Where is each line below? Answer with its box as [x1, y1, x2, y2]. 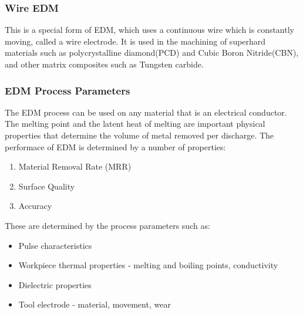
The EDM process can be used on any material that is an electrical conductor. [5, 106, 287, 118]
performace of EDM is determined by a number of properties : [5, 140, 226, 153]
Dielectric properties [18, 278, 92, 291]
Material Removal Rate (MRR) [18, 160, 132, 173]
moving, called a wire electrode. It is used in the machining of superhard [5, 35, 266, 47]
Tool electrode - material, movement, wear [18, 298, 171, 310]
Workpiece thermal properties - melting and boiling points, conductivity [18, 259, 278, 271]
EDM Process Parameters [5, 83, 130, 97]
